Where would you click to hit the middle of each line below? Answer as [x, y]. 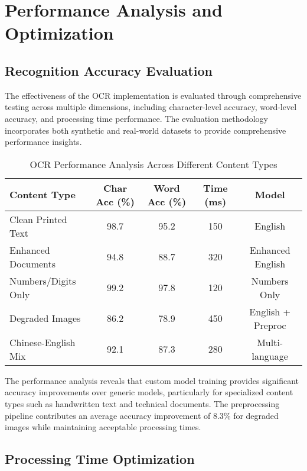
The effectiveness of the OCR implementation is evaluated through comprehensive [153, 95]
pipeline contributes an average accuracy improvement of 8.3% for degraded [142, 415]
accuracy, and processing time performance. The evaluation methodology [136, 118]
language [270, 356]
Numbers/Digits [43, 280]
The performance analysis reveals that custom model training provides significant [152, 380]
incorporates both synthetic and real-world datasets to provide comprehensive [146, 130]
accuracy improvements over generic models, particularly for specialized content [149, 392]
